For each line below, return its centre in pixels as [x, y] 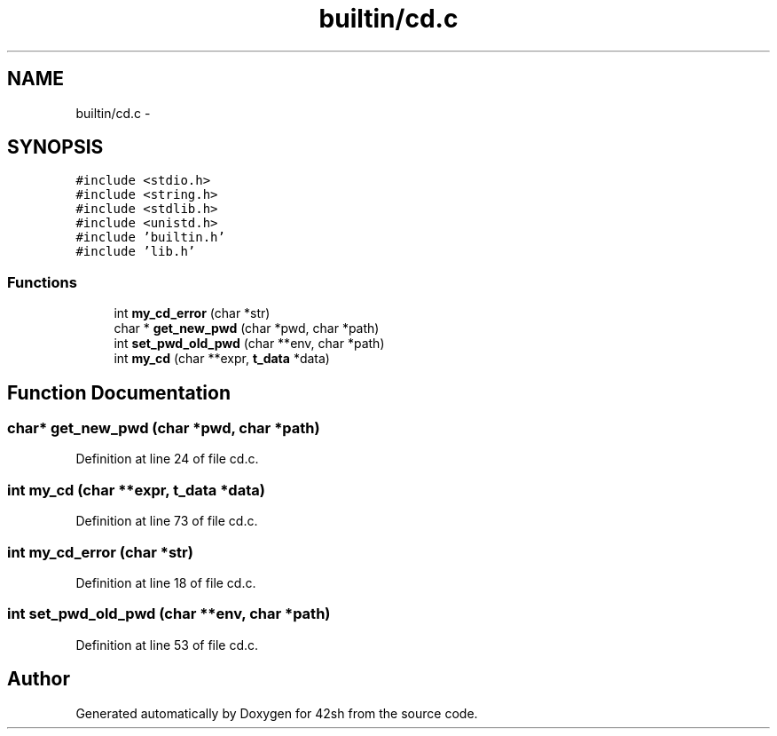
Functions [42, 282]
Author [39, 679]
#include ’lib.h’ [136, 252]
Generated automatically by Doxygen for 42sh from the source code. [277, 713]
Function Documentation [119, 392]
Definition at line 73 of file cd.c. [167, 521]
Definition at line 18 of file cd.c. [166, 582]
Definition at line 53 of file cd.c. [167, 645]
